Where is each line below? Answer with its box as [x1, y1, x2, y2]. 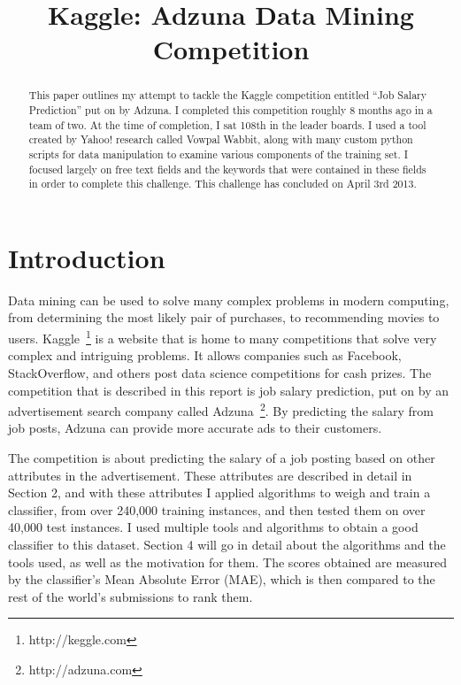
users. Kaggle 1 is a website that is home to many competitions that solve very [8, 327, 437, 347]
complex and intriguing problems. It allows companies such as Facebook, [8, 346, 402, 365]
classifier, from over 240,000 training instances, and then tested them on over [8, 500, 426, 519]
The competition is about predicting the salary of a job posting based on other [8, 448, 435, 466]
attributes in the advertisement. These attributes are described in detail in [8, 466, 412, 484]
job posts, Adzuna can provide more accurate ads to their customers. [8, 419, 382, 437]
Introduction [8, 239, 165, 275]
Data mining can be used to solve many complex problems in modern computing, [8, 290, 449, 309]
